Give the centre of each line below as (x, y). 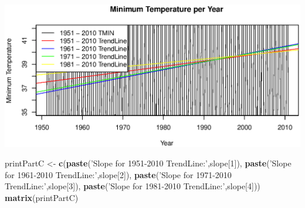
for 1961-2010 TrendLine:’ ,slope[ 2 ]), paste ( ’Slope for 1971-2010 (118, 174)
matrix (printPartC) (42, 198)
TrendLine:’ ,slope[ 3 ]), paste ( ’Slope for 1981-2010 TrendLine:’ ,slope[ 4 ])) (133, 186)
